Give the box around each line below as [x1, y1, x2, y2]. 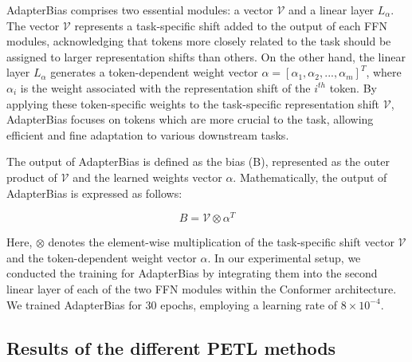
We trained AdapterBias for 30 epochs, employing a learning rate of [6, 296, 338, 313]
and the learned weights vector [73, 168, 222, 185]
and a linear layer [288, 2, 375, 18]
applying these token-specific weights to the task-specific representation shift [6, 95, 380, 112]
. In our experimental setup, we [207, 249, 361, 266]
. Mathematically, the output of [233, 168, 387, 185]
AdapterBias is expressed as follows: [6, 184, 182, 201]
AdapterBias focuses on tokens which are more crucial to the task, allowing [6, 111, 374, 128]
